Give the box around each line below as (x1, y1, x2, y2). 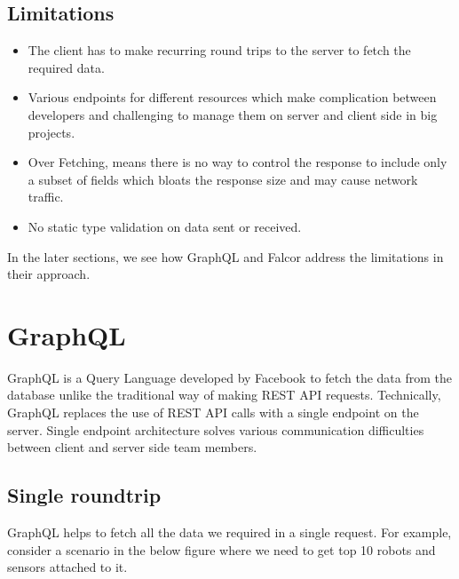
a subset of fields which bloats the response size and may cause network (28, 170, 418, 188)
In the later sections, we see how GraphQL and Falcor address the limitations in (7, 247, 444, 266)
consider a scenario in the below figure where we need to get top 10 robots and (7, 540, 436, 559)
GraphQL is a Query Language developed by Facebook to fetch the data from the (7, 368, 453, 386)
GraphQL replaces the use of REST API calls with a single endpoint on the (7, 403, 419, 422)
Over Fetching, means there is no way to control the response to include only (28, 153, 447, 171)
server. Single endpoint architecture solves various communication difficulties (7, 420, 424, 439)
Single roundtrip (7, 481, 162, 509)
